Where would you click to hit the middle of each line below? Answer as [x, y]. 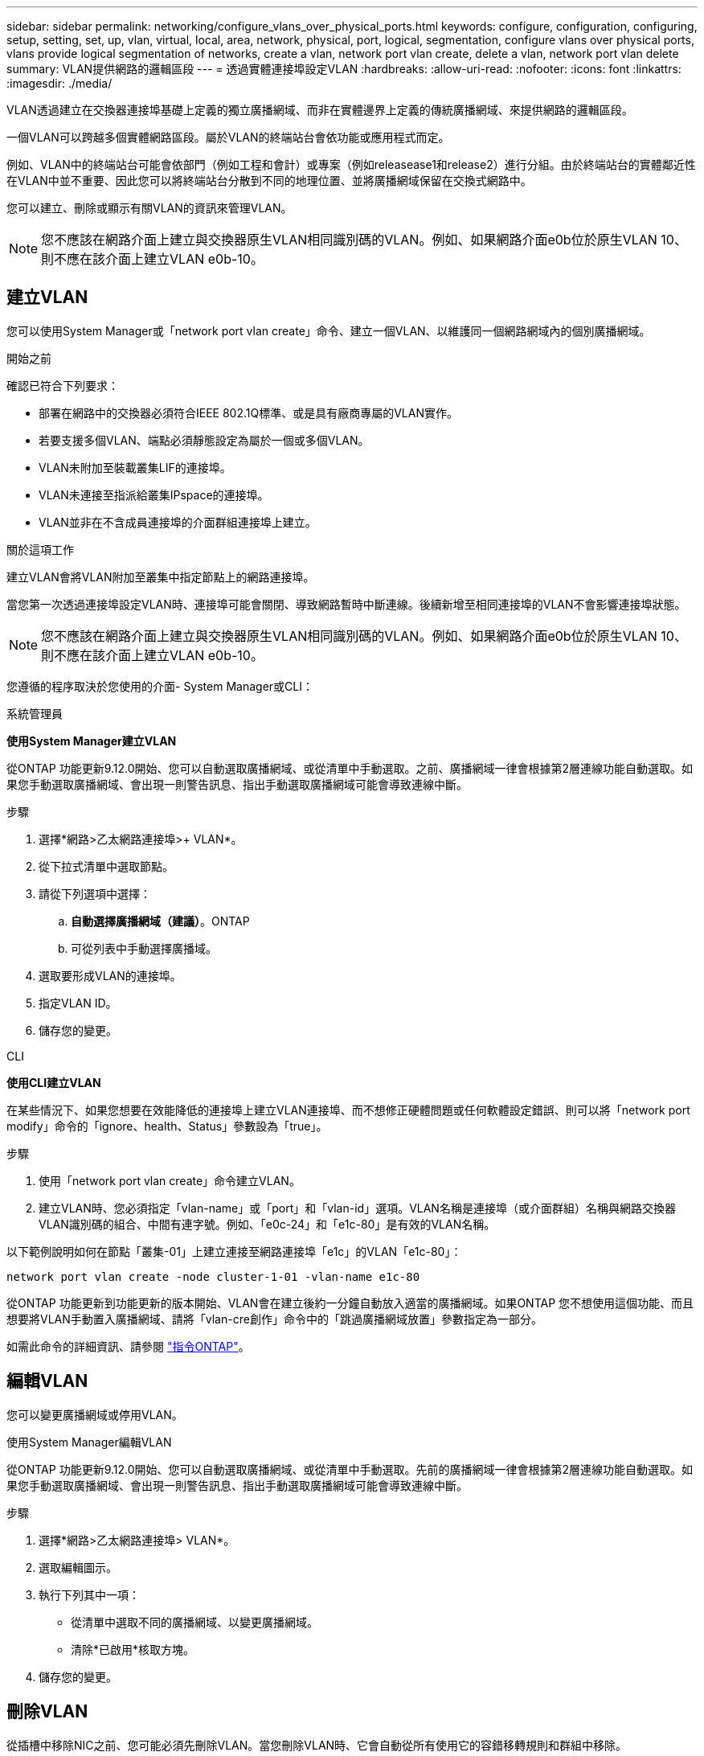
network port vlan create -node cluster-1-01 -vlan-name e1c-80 [213, 1276]
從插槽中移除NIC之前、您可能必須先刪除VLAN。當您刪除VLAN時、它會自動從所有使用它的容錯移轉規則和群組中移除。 [317, 1745]
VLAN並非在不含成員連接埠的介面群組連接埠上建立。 [178, 522]
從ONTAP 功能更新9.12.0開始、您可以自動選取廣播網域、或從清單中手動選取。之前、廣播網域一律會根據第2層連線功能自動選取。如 [350, 768]
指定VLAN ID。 [78, 1003]
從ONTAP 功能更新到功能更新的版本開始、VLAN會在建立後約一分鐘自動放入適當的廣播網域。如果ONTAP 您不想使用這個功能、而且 [350, 1303]
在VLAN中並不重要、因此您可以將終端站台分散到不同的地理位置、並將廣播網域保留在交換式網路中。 [269, 181]
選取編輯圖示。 [78, 1567]
